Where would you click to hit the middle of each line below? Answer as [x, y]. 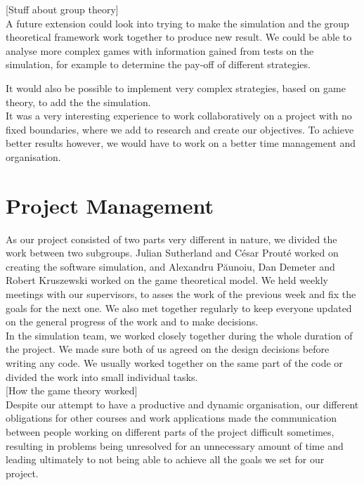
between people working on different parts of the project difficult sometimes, [170, 431]
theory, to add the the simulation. [78, 102]
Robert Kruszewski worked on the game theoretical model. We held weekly [167, 280]
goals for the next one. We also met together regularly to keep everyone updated [179, 308]
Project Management [110, 205]
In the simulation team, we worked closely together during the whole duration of [179, 335]
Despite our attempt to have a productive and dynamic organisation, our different [182, 404]
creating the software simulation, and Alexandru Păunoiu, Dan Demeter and [170, 266]
